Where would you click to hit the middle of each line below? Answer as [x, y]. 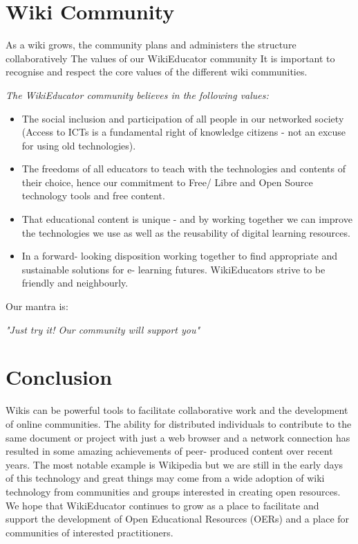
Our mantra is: [37, 306]
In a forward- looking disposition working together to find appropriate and [180, 256]
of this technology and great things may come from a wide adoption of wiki [165, 478]
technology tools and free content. [93, 196]
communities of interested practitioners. [89, 532]
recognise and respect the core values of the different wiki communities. [157, 72]
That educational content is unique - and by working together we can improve [187, 219]
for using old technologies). [79, 145]
